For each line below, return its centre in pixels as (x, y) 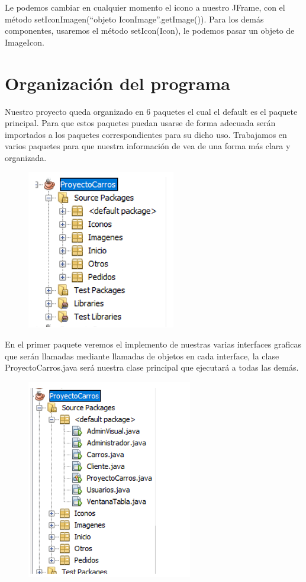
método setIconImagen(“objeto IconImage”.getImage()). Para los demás (134, 19)
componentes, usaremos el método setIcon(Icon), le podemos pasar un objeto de (150, 30)
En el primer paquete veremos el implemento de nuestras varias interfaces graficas (153, 344)
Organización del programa (118, 83)
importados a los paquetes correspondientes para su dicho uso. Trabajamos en (146, 134)
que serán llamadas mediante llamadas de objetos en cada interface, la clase (142, 356)
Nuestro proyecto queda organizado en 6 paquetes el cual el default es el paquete (151, 111)
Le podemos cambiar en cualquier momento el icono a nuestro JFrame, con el (145, 7)
